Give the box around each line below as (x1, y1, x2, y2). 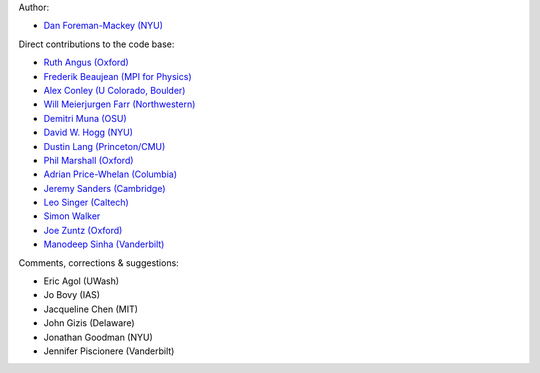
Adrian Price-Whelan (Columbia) (43, 168, 178, 180)
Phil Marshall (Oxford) (43, 154, 134, 166)
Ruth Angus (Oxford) (43, 56, 129, 69)
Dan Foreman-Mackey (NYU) (43, 20, 164, 32)
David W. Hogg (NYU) (43, 126, 134, 139)
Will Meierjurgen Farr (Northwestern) (43, 98, 196, 110)
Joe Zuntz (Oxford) (43, 224, 123, 236)
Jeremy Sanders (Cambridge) (43, 182, 166, 194)
